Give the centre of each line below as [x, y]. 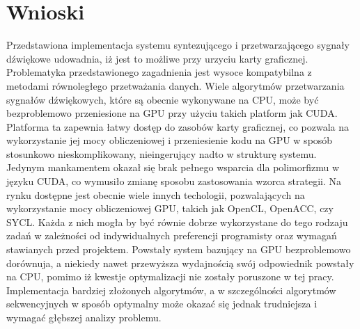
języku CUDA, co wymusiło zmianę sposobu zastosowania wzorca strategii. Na [174, 181]
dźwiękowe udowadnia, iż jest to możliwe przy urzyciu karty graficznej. [157, 58]
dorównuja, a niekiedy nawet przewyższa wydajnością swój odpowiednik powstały [180, 263]
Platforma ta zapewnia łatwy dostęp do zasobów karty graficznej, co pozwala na [178, 126]
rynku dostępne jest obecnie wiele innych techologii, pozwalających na [156, 194]
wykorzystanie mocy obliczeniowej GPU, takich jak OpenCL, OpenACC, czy [170, 208]
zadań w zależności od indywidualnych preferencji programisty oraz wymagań [172, 235]
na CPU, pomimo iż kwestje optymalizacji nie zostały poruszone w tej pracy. [170, 276]
